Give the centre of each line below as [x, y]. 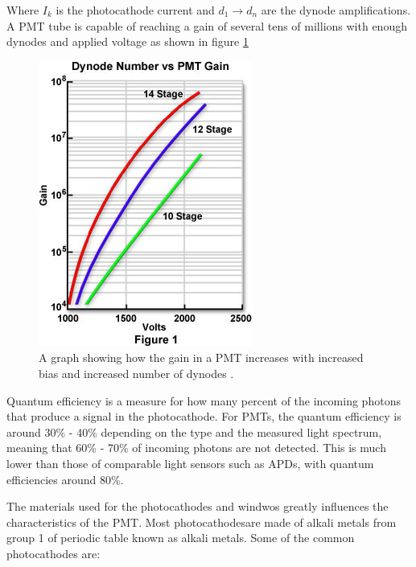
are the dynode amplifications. [336, 10]
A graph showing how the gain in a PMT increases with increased [201, 357]
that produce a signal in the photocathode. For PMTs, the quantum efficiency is [204, 416]
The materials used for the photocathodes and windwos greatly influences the [198, 506]
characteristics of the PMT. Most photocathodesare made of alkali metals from [202, 522]
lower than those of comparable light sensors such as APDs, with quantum [190, 463]
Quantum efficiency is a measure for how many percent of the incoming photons [204, 400]
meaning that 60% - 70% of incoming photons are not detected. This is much [196, 448]
